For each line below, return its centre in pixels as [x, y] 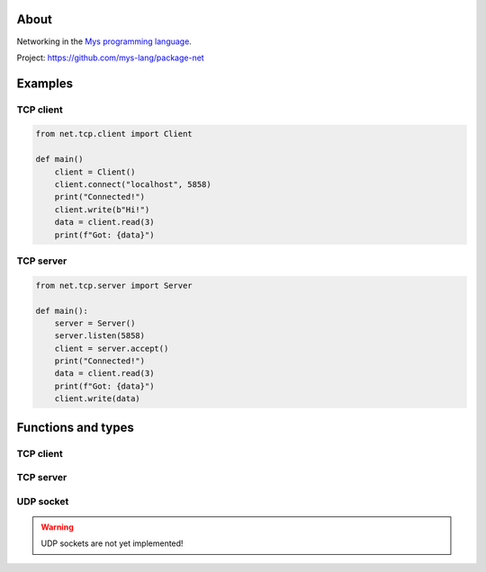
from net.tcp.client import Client [114, 134]
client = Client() [95, 172]
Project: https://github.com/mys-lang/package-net [110, 58]
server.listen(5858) [100, 336]
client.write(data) [98, 399]
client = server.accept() [112, 348]
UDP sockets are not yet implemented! [112, 543]
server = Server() [95, 323]
